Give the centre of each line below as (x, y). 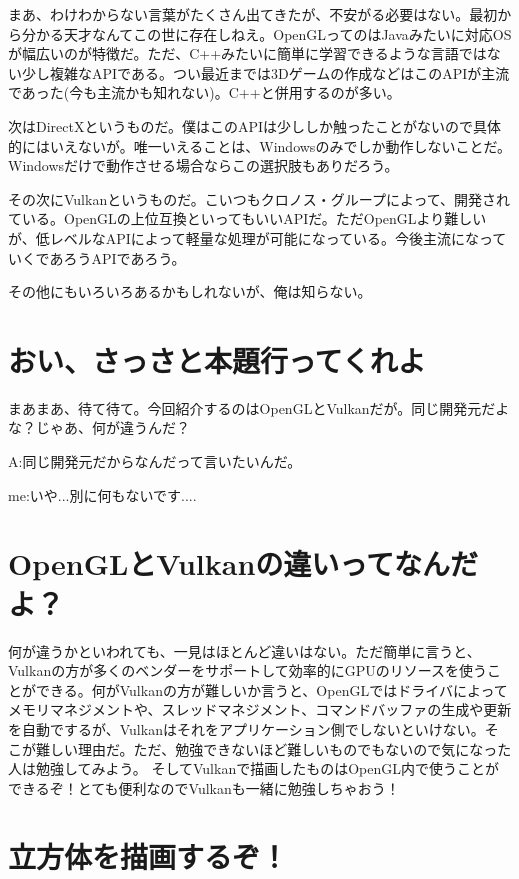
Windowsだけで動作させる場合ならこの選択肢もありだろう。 (203, 165)
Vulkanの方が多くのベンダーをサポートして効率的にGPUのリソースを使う (248, 670)
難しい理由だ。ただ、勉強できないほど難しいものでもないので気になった (273, 748)
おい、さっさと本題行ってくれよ (217, 359)
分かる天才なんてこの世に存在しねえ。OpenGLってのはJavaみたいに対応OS (266, 33)
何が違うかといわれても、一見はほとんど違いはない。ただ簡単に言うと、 (244, 650)
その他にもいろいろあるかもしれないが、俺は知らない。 (190, 291)
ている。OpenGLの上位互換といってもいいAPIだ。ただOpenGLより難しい (247, 218)
